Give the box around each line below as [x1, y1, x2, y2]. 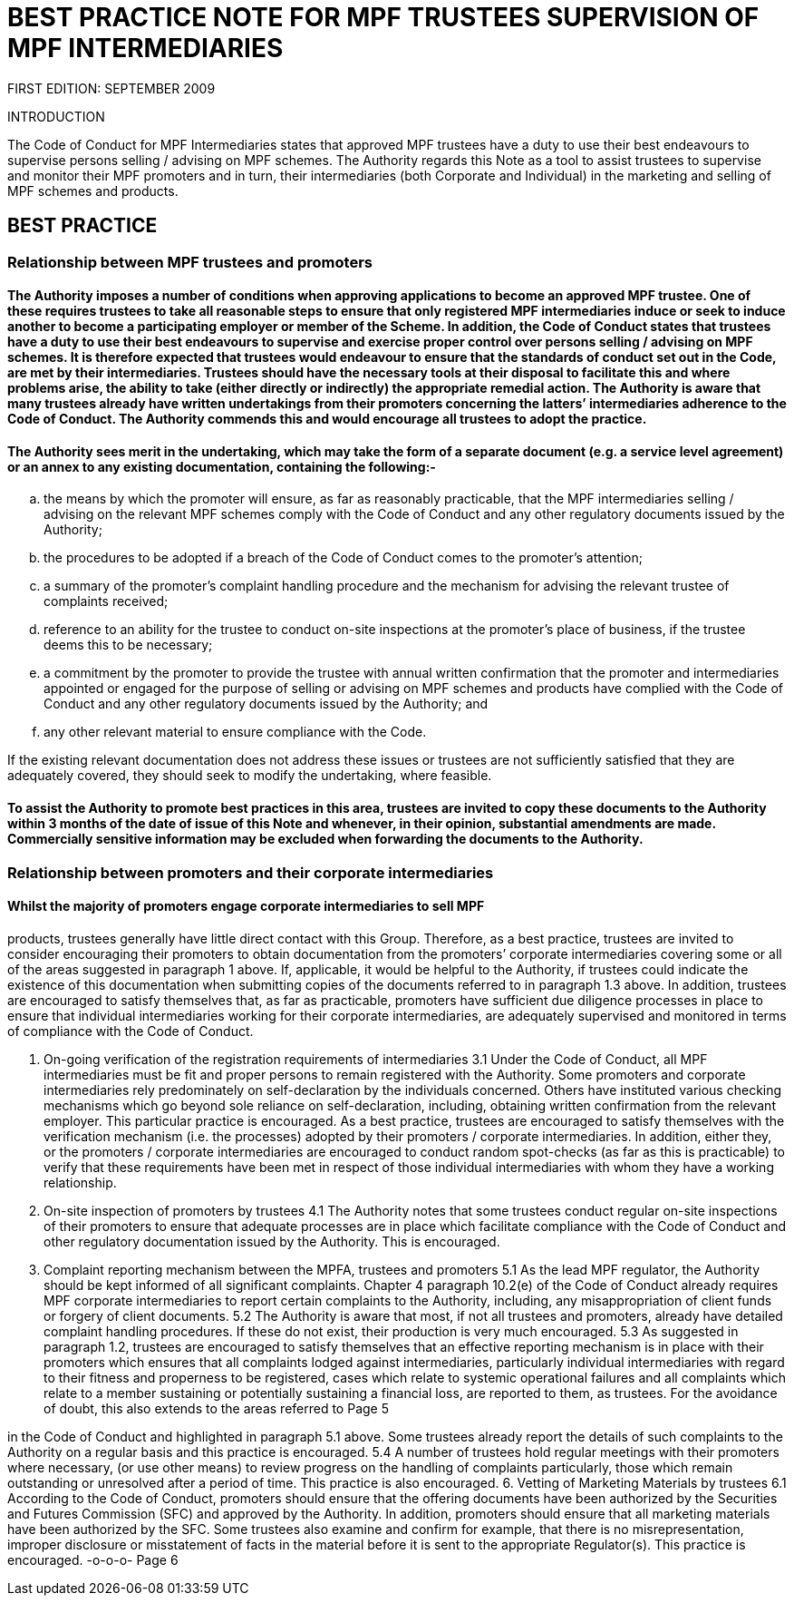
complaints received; [44, 593, 169, 610]
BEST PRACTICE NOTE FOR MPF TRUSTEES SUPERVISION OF [7, 2, 760, 33]
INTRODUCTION [7, 108, 105, 124]
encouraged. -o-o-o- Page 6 [7, 1551, 179, 1568]
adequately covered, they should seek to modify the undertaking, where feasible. [7, 767, 492, 784]
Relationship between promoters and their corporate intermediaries [7, 863, 494, 882]
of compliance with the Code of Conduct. [7, 1022, 254, 1039]
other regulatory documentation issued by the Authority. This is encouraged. [44, 1233, 500, 1249]
